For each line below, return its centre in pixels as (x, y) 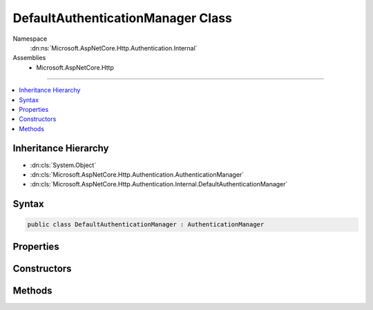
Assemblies (29, 58)
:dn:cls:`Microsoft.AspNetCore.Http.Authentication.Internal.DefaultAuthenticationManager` (159, 184)
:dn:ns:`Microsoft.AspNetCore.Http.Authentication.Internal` (114, 48)
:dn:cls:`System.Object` (63, 165)
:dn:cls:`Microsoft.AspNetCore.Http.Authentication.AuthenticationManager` (137, 174)
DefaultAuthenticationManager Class (123, 18)
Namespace (30, 39)
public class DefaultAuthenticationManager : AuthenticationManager (146, 225)
